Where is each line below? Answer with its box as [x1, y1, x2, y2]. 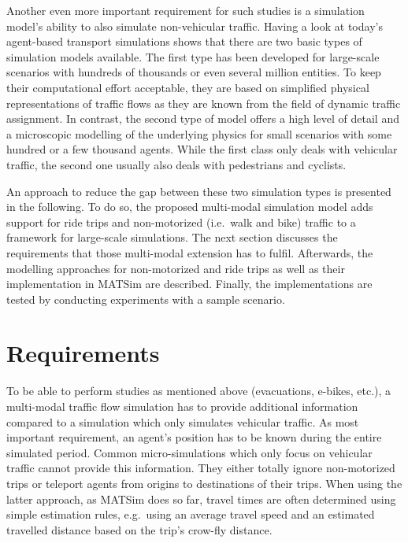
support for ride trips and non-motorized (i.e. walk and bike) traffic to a [6, 213, 356, 230]
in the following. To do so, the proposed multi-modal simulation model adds [6, 198, 373, 215]
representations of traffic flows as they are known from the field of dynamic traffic [6, 94, 401, 111]
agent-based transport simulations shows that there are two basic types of [6, 33, 362, 50]
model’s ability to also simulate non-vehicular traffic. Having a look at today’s [6, 17, 383, 34]
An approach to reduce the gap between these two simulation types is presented [6, 183, 391, 199]
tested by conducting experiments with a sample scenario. [6, 290, 285, 307]
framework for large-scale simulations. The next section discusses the [6, 229, 338, 246]
